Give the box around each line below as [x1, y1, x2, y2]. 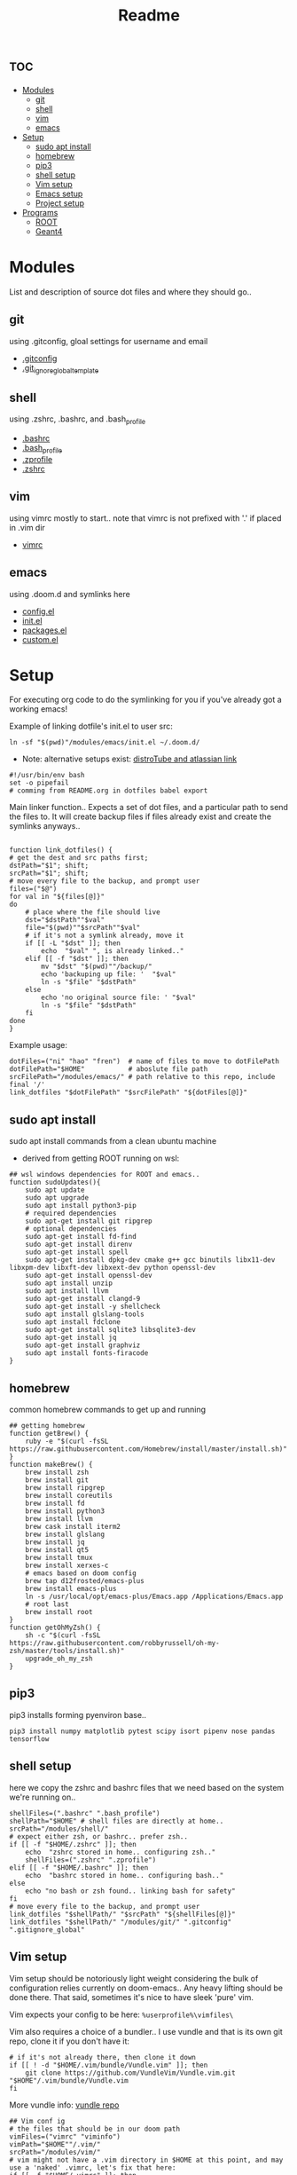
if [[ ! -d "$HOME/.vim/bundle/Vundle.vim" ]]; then [9, 2061, 208, 2069]
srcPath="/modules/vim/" [9, 2147, 101, 2156]
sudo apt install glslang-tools [25, 1310, 145, 1319]
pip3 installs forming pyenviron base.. [9, 1709, 147, 1720]
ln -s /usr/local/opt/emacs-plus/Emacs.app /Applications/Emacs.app [25, 1592, 284, 1602]
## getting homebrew [9, 1422, 86, 1430]
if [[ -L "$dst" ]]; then [25, 939, 121, 948]
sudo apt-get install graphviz [25, 1341, 141, 1350]
